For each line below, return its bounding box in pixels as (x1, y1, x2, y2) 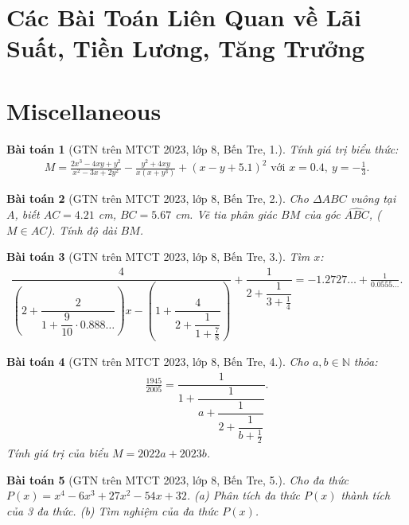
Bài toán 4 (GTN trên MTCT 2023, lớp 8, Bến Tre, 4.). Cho (6, 353, 309, 370)
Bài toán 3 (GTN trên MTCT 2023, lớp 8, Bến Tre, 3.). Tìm (6, 248, 310, 265)
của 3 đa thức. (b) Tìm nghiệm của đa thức (6, 502, 219, 519)
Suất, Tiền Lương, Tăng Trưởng (6, 32, 365, 64)
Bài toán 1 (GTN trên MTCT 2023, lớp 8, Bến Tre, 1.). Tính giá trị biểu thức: (6, 140, 399, 157)
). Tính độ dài (47, 221, 117, 238)
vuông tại (350, 190, 396, 207)
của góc (304, 206, 341, 223)
